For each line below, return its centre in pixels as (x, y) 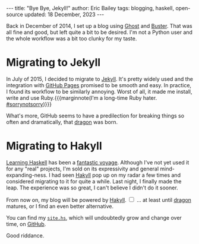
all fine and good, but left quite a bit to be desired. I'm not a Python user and (99, 32)
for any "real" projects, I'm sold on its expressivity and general (83, 169)
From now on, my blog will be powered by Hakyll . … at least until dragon (99, 199)
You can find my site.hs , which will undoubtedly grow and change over (94, 217)
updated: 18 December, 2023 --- (64, 14)
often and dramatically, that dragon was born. (62, 122)
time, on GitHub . (26, 224)
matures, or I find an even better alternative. (60, 206)
